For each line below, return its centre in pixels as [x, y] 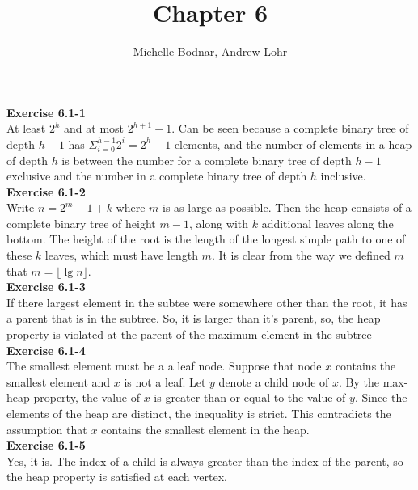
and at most [94, 128]
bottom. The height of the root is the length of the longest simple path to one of [206, 239]
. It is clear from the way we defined [301, 255]
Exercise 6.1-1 [46, 112]
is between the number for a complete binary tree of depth [207, 160]
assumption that [47, 429]
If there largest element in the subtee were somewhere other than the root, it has [207, 302]
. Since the [381, 397]
